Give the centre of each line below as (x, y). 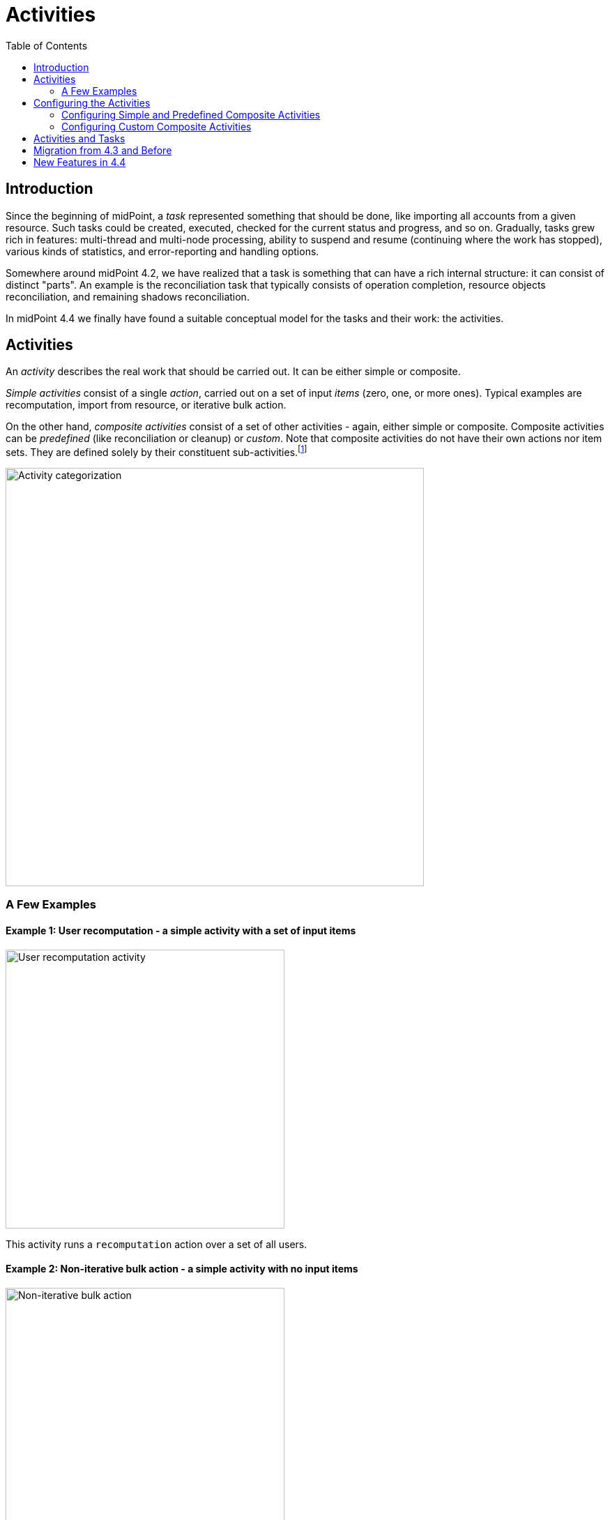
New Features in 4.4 (80, 162)
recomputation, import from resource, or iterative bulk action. (146, 405)
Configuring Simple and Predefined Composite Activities (191, 114)
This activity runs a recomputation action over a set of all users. (157, 1244)
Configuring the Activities (92, 102)
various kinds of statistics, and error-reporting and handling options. (162, 251)
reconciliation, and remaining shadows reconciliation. (128, 296)
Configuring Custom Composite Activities (157, 126)
